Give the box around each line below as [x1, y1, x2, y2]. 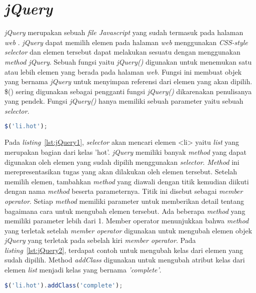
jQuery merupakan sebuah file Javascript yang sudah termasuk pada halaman [4, 27, 243, 38]
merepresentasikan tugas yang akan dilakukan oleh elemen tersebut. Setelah [4, 166, 237, 177]
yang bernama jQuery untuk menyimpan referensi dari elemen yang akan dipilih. [4, 76, 252, 87]
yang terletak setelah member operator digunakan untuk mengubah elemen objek [4, 225, 252, 235]
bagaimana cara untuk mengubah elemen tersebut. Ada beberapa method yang [4, 205, 245, 216]
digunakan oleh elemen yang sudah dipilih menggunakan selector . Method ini [4, 156, 239, 167]
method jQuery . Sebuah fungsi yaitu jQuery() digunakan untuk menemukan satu [4, 56, 252, 67]
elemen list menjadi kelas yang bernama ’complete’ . [4, 264, 161, 275]
